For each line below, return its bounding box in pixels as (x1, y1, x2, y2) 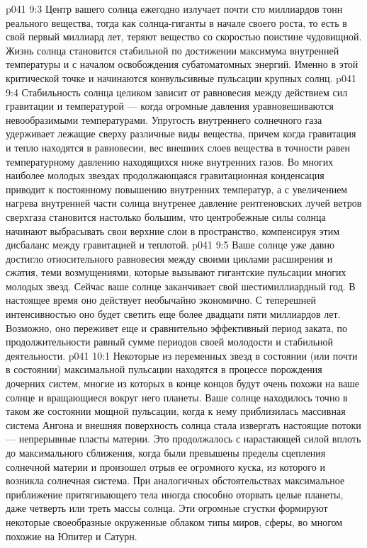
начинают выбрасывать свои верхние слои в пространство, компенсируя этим (6, 223, 340, 238)
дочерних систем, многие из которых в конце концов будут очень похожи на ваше (6, 376, 360, 391)
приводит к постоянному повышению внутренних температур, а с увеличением (6, 181, 348, 196)
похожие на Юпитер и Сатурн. (6, 528, 137, 543)
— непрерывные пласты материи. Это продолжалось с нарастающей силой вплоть (6, 431, 361, 446)
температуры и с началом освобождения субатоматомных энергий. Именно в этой (6, 57, 358, 72)
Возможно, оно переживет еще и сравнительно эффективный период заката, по (6, 320, 347, 335)
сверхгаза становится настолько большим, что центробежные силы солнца (6, 209, 326, 224)
